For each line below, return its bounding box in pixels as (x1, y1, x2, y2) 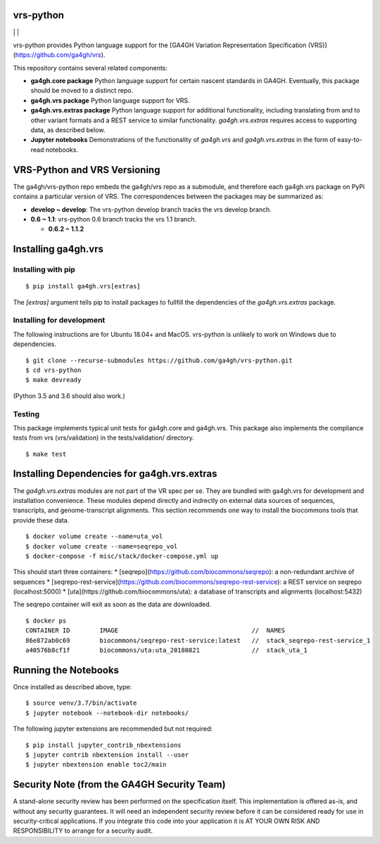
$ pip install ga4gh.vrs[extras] (25, 282, 141, 290)
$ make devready (25, 376, 82, 384)
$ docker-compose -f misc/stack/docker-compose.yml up (25, 552, 219, 560)
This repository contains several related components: (13, 63, 168, 72)
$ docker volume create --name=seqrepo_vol (25, 542, 178, 550)
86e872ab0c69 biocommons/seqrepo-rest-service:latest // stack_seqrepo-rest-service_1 (25, 637, 371, 644)
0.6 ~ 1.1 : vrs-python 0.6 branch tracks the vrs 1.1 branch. (30, 215, 197, 223)
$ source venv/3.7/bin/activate (25, 699, 137, 707)
